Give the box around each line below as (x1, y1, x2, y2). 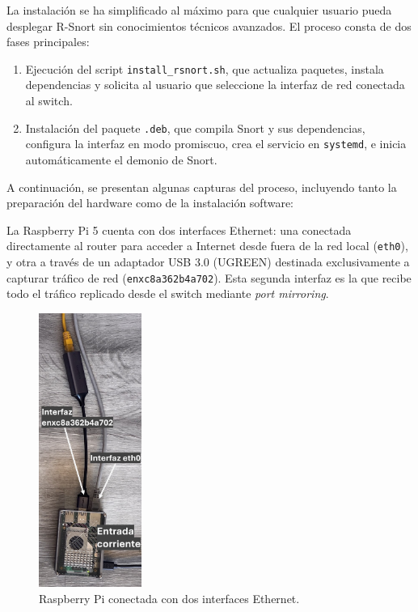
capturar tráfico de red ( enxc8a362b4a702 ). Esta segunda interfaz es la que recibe (6, 269, 412, 286)
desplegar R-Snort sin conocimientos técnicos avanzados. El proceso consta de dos (6, 17, 412, 34)
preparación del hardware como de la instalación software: (6, 194, 294, 211)
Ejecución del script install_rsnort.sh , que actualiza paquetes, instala (25, 60, 384, 77)
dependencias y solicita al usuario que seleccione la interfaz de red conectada (25, 76, 405, 93)
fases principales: (6, 33, 90, 50)
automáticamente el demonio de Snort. (25, 151, 217, 168)
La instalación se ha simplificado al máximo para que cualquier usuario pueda (6, 2, 392, 18)
